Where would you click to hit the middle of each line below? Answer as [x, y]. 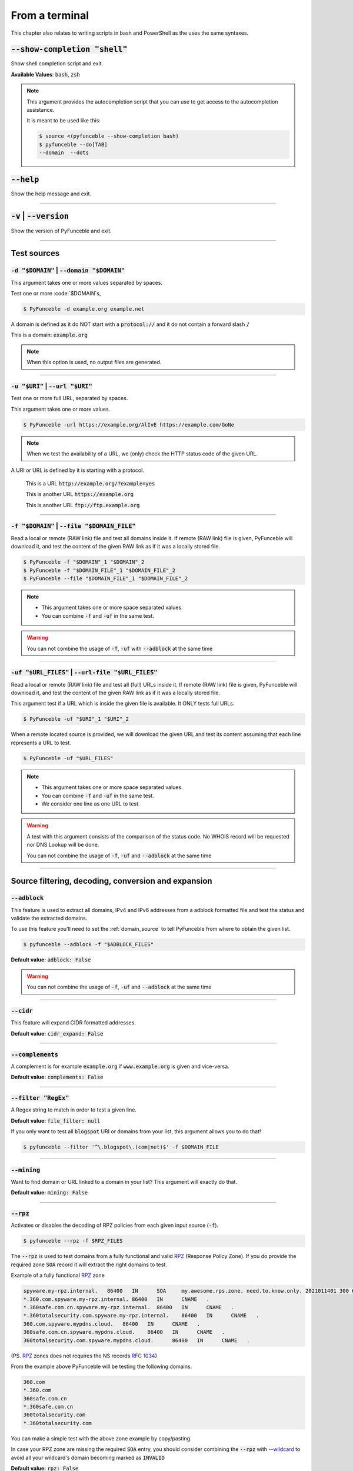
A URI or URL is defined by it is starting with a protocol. [77, 470]
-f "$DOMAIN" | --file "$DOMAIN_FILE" [73, 526]
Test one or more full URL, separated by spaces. [69, 398]
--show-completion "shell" [69, 49]
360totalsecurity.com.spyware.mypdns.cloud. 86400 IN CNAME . [136, 1340]
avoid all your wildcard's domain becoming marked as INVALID [88, 1457]
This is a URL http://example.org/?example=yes [90, 483]
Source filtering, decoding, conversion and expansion [111, 881]
